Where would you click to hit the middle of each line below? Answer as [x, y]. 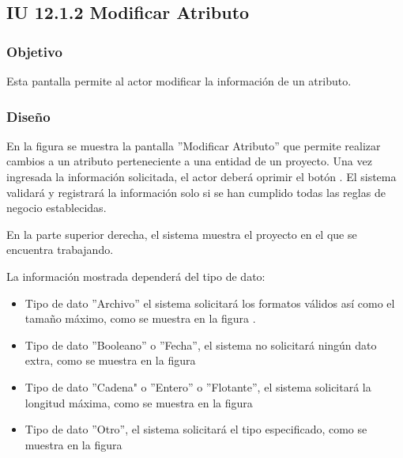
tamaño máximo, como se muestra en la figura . [140, 318]
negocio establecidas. [56, 208]
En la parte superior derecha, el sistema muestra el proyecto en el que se [182, 234]
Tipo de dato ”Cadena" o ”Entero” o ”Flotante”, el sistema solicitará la [198, 386]
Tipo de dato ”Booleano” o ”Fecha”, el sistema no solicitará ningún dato [201, 344]
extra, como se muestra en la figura [110, 360]
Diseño [28, 116]
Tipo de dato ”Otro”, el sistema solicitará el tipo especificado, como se [196, 429]
